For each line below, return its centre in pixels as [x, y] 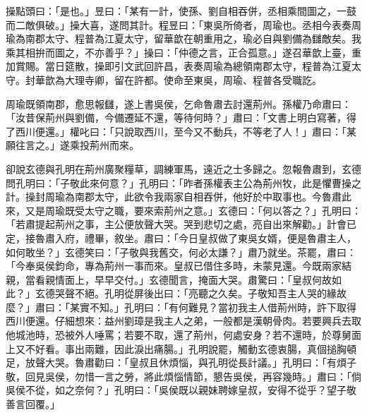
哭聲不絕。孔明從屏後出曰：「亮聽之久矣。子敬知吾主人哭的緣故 [200, 293]
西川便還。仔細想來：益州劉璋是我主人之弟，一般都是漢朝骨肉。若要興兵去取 [183, 321]
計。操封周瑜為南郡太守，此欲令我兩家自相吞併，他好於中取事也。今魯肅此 [179, 197]
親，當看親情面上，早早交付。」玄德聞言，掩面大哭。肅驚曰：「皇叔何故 [169, 279]
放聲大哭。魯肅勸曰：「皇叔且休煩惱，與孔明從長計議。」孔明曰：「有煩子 [191, 362]
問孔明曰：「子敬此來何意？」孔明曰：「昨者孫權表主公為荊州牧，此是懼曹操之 [183, 182]
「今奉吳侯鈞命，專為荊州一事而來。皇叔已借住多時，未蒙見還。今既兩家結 [179, 266]
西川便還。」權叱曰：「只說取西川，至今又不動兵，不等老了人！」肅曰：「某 [186, 131]
